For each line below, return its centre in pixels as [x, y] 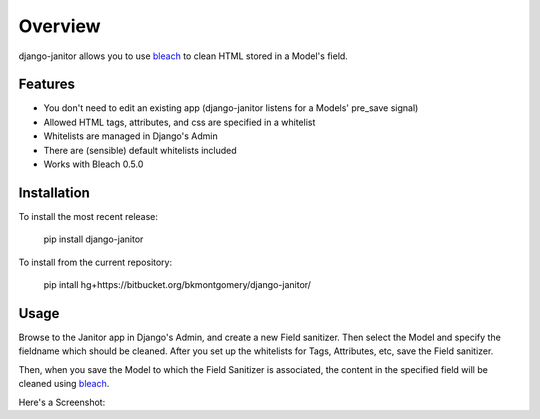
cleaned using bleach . [64, 384]
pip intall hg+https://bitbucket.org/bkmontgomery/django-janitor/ [177, 285]
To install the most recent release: [88, 216]
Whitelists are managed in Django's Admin [131, 136]
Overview [59, 26]
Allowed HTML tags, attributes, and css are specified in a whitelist [179, 122]
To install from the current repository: [95, 262]
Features [46, 84]
